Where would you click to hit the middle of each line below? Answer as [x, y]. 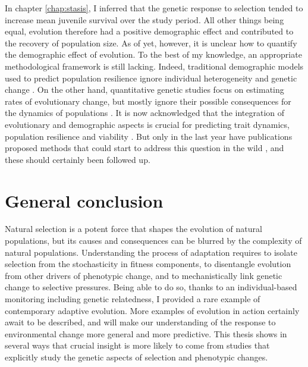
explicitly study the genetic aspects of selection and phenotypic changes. [136, 357]
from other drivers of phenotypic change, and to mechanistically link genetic [144, 275]
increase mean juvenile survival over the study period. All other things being [144, 19]
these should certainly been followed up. [78, 159]
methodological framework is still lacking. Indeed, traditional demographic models [154, 66]
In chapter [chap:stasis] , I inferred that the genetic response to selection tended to [154, 8]
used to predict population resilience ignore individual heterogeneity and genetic [151, 78]
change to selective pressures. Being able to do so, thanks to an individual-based [151, 287]
